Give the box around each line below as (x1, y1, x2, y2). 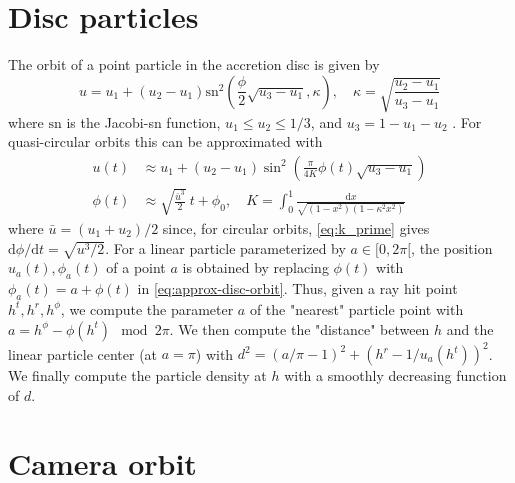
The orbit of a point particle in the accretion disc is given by (8, 54, 380, 75)
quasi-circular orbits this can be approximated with (8, 131, 323, 152)
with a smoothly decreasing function (284, 365, 507, 386)
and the (446, 318, 494, 339)
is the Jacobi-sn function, (66, 111, 221, 132)
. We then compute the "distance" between (169, 318, 430, 339)
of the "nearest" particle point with (249, 298, 464, 319)
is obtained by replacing (182, 257, 329, 278)
